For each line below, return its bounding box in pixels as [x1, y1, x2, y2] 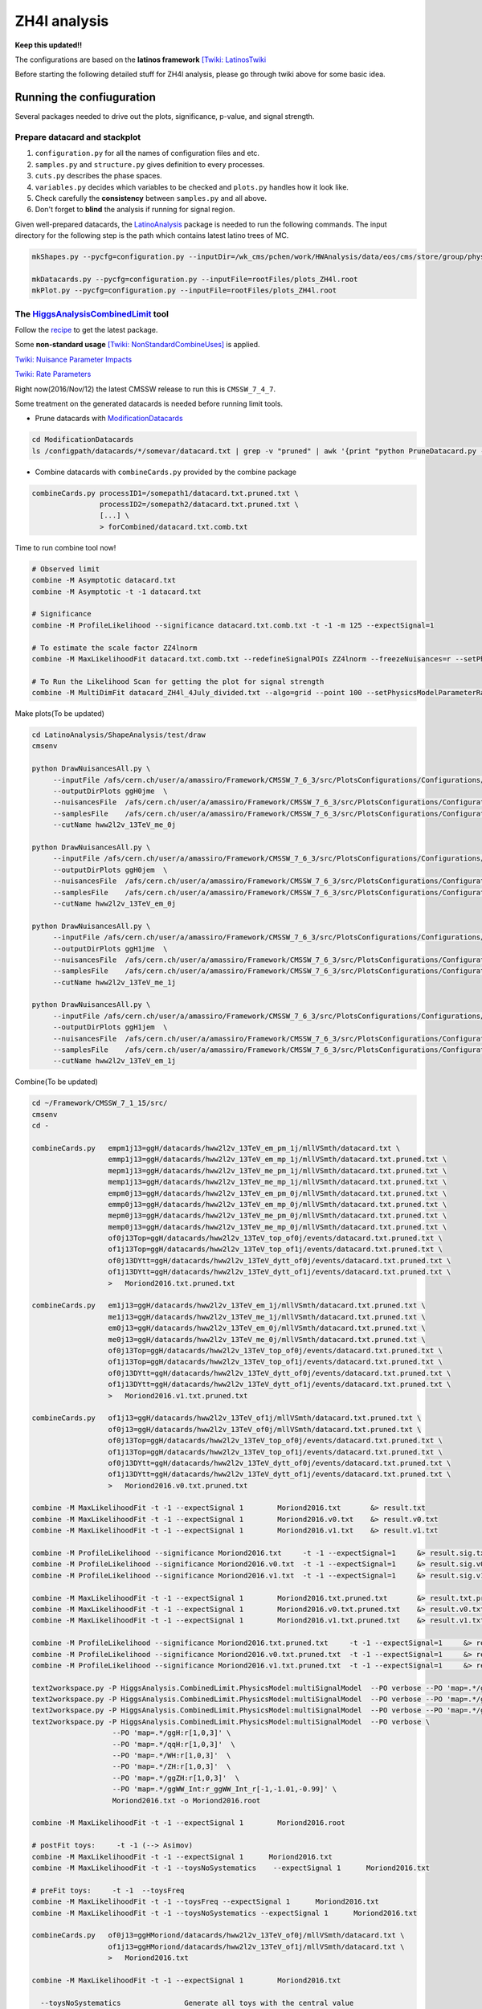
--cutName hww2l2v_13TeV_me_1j [52, 977, 177, 987]
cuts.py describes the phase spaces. [35, 171, 162, 181]
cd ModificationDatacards [31, 435, 134, 444]
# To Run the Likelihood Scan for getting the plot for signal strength [31, 677, 325, 686]
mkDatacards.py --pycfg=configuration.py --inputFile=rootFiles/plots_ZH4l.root [31, 274, 358, 284]
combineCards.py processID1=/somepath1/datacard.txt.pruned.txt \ [31, 489, 299, 497]
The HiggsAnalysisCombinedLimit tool [14, 308, 169, 319]
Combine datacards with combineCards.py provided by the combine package [35, 467, 297, 477]
